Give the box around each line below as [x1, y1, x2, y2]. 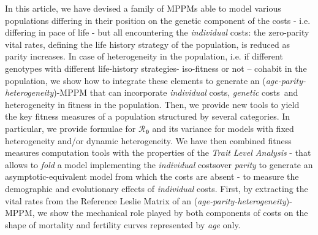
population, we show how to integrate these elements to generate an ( [5, 74, 266, 87]
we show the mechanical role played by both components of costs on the [37, 206, 308, 219]
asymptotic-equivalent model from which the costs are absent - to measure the [5, 170, 299, 183]
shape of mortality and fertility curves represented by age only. [5, 218, 241, 231]
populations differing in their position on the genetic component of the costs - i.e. [5, 13, 311, 26]
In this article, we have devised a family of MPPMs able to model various [5, 2, 281, 14]
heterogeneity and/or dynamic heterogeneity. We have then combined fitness [5, 134, 292, 147]
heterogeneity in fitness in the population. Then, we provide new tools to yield [5, 98, 300, 110]
